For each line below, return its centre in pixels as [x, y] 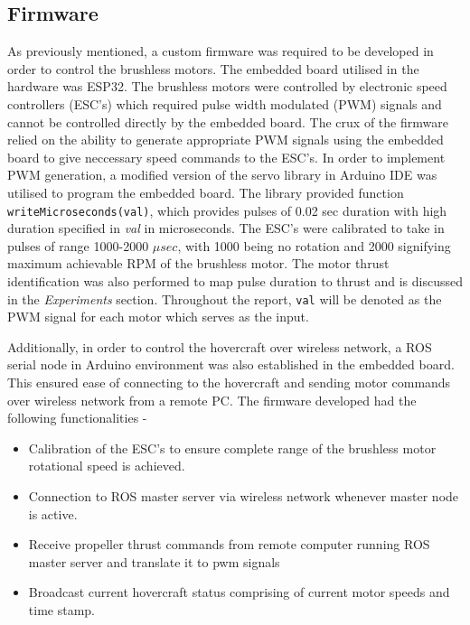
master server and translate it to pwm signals [154, 561]
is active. [53, 513]
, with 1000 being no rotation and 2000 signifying [314, 245]
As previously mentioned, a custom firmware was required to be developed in [221, 51]
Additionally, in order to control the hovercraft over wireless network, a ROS [220, 346]
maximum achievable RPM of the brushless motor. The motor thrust [198, 263]
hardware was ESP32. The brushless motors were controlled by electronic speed [227, 86]
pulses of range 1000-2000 [78, 245]
